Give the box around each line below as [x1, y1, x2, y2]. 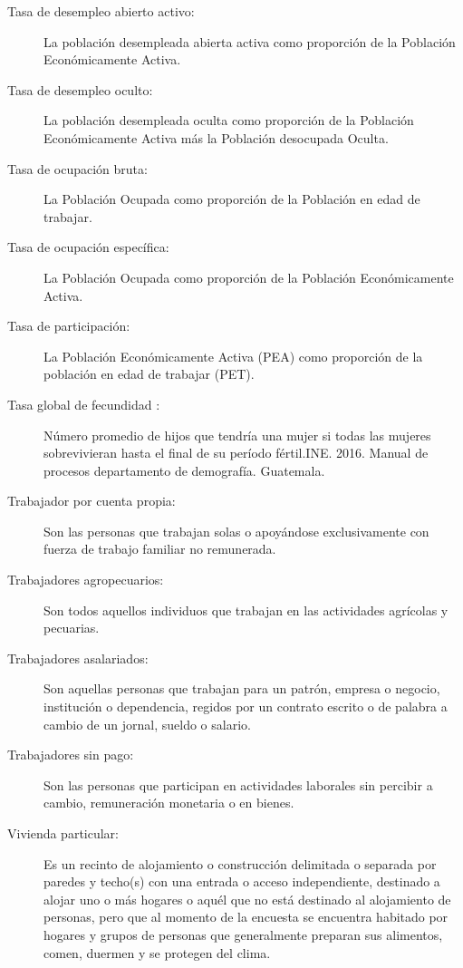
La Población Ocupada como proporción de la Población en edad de [43, 189, 420, 208]
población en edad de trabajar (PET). [43, 364, 255, 383]
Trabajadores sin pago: [7, 745, 134, 764]
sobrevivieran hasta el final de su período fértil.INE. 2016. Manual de [43, 443, 429, 462]
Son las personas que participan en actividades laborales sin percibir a [43, 775, 433, 794]
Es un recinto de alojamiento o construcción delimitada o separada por [43, 854, 437, 873]
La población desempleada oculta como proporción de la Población [43, 111, 414, 130]
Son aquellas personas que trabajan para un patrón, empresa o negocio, [43, 679, 440, 698]
